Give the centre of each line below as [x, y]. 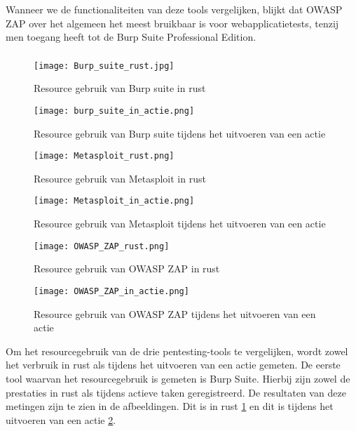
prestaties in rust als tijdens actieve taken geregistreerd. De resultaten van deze [176, 392]
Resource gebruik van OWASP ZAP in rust [127, 268]
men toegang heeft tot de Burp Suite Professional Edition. [131, 37]
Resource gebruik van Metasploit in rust [120, 178]
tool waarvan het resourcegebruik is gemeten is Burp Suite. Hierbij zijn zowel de [178, 378]
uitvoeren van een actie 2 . [61, 419]
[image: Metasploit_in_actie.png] [114, 201]
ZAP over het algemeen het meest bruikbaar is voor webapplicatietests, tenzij [172, 23]
